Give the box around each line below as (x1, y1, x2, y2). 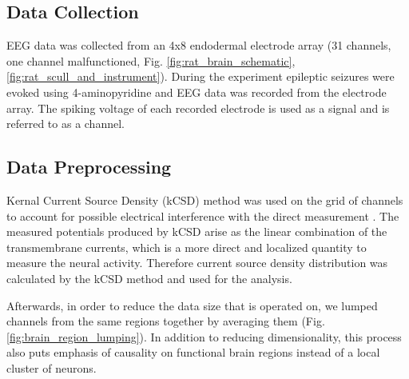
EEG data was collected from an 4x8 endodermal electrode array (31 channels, (6, 37, 391, 54)
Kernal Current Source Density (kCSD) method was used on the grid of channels (6, 191, 403, 208)
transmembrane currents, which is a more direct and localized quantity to (6, 238, 367, 255)
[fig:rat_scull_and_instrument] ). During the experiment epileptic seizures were (6, 68, 395, 85)
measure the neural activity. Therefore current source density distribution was (6, 254, 388, 271)
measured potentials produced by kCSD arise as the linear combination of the (6, 223, 387, 240)
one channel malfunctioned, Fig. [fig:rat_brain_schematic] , (6, 52, 296, 69)
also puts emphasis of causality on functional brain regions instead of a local (6, 344, 380, 361)
